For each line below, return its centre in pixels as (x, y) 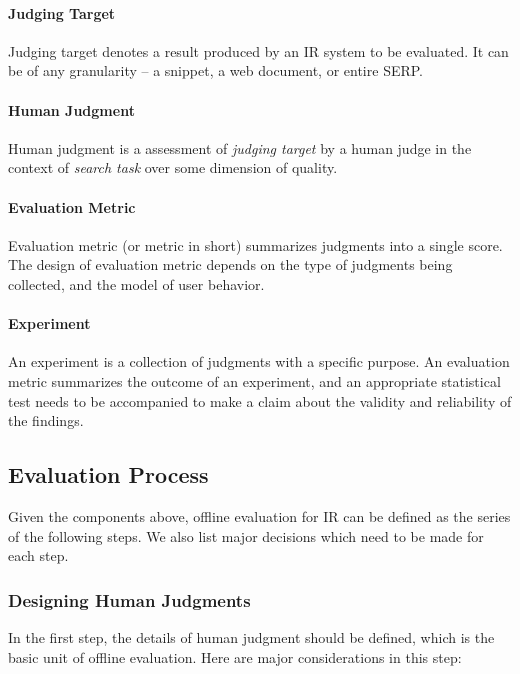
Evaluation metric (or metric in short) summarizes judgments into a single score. (255, 244)
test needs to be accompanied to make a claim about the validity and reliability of (260, 400)
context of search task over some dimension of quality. (173, 167)
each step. (38, 555)
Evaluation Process (108, 474)
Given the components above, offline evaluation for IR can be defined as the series (259, 515)
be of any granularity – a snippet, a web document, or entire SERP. (216, 70)
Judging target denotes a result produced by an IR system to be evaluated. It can (258, 50)
